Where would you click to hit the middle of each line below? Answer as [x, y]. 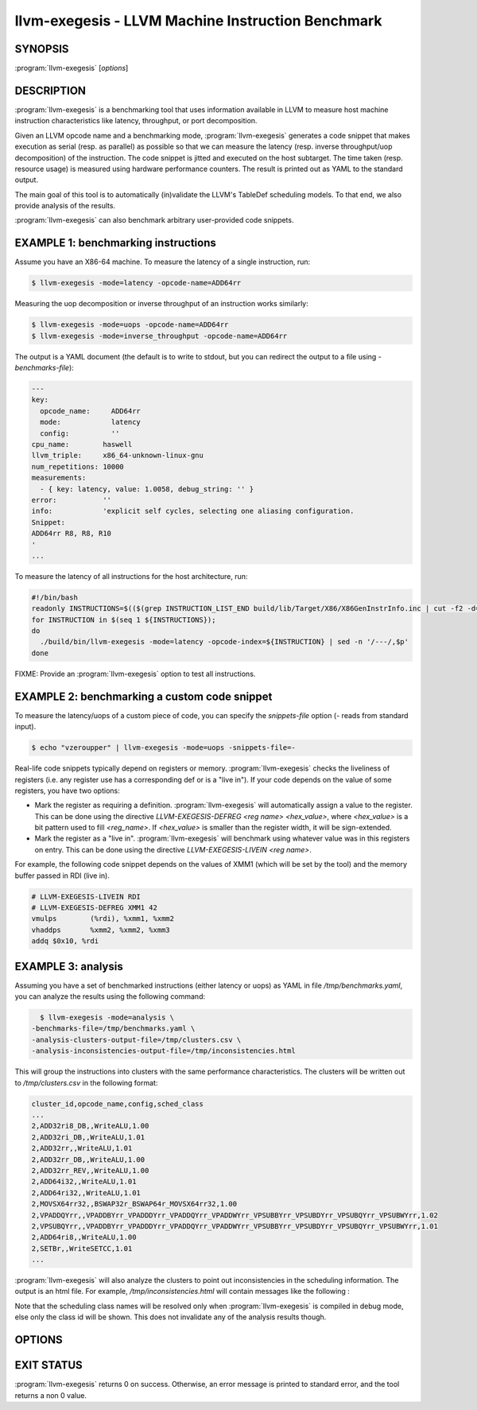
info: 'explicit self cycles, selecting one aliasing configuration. [193, 511]
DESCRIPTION [50, 90]
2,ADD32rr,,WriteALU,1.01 [82, 1148]
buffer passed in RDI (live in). [62, 876]
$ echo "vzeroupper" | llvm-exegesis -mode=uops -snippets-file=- [163, 748]
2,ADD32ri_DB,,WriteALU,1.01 [88, 1137]
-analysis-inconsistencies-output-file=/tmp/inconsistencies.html [163, 1051]
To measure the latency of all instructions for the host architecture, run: [131, 576]
